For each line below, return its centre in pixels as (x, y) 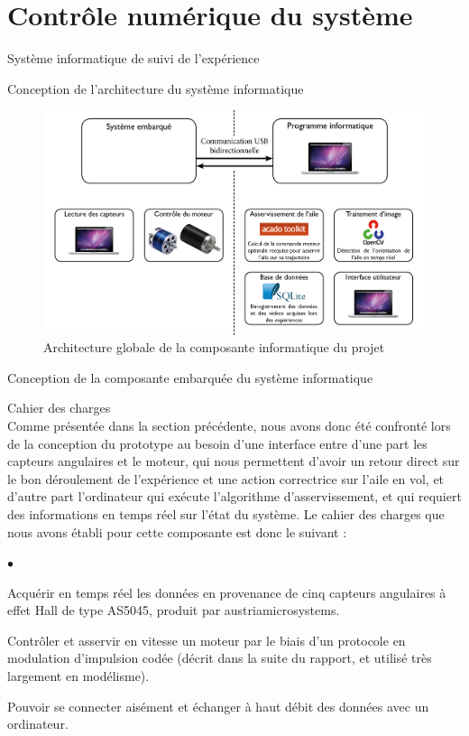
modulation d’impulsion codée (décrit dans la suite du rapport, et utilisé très (220, 658)
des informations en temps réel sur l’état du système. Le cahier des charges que (226, 513)
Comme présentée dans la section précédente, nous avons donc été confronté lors (229, 425)
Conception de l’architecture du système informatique (156, 88)
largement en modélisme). (78, 676)
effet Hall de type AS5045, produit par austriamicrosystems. (174, 610)
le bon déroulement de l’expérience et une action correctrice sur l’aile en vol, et (226, 478)
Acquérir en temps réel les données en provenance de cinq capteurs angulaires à (227, 592)
